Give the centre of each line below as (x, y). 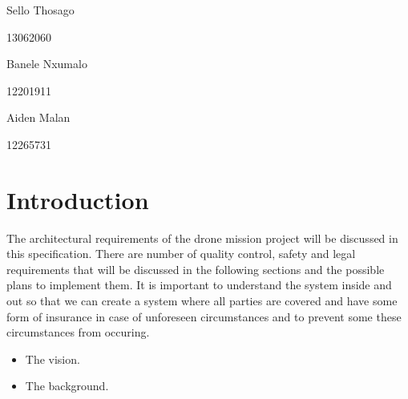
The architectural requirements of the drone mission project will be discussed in (202, 238)
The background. (67, 386)
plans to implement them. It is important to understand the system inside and (199, 285)
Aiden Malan (38, 117)
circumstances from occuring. (78, 332)
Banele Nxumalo (47, 64)
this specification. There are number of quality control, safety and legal (181, 254)
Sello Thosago (40, 10)
